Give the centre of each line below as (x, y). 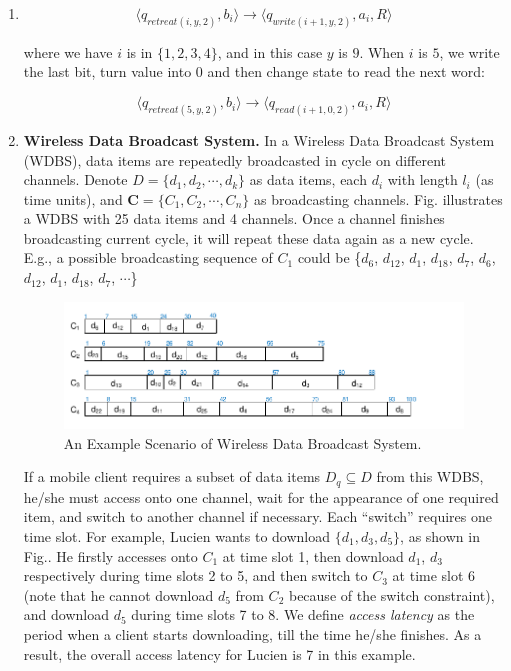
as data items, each (308, 179)
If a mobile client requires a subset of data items (172, 476)
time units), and (73, 198)
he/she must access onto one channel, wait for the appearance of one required (261, 496)
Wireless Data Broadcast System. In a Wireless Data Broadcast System (259, 139)
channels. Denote (75, 179)
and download (66, 614)
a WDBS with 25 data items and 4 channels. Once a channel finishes (234, 218)
